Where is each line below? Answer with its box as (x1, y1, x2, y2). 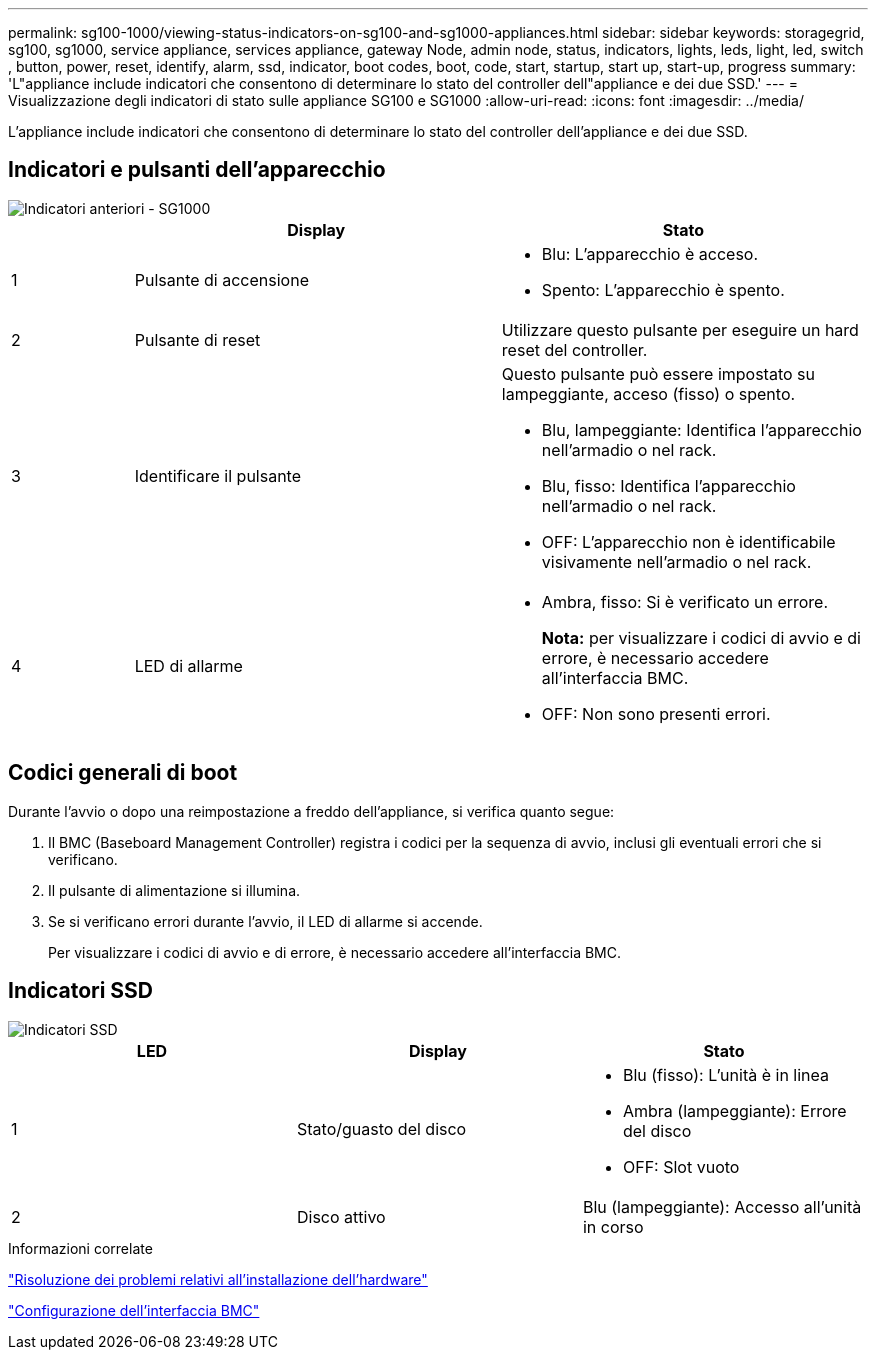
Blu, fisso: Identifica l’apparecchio (541, 475, 796, 496)
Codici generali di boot (8, 760, 238, 786)
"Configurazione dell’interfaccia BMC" (8, 1301, 260, 1319)
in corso (582, 1216, 644, 1237)
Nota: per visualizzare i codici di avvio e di (541, 627, 861, 648)
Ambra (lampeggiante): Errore (622, 1100, 847, 1121)
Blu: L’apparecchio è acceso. (541, 243, 759, 264)
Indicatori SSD (8, 978, 153, 1004)
